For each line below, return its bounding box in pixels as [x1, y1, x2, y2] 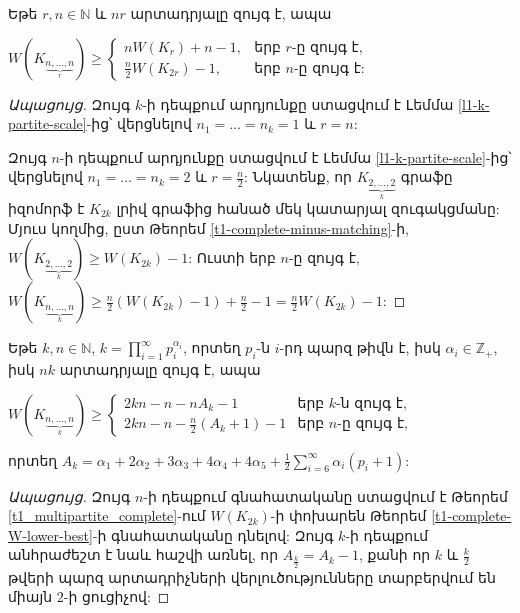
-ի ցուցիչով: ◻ [63, 586, 170, 607]
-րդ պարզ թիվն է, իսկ [279, 337, 441, 358]
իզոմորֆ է [8, 197, 85, 218]
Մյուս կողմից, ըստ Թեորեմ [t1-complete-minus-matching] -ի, [8, 217, 409, 238]
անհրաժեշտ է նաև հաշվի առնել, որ [8, 544, 279, 565]
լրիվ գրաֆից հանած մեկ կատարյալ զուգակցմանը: [116, 197, 500, 218]
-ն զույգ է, [336, 396, 407, 411]
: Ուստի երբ [188, 247, 276, 268]
